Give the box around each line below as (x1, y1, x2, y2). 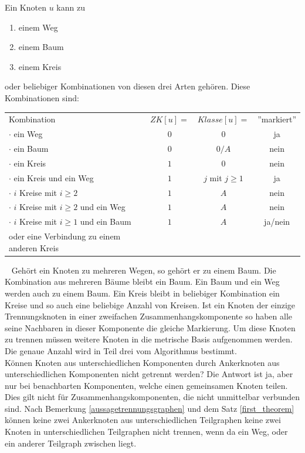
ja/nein (264, 215, 290, 228)
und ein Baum (80, 215, 131, 228)
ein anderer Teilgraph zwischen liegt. (5, 437, 137, 449)
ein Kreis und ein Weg (13, 171, 94, 184)
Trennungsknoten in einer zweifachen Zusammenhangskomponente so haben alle (5, 310, 292, 322)
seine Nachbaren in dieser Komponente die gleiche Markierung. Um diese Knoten (5, 321, 296, 334)
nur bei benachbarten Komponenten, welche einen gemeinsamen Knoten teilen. (5, 379, 288, 391)
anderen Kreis (9, 241, 59, 254)
